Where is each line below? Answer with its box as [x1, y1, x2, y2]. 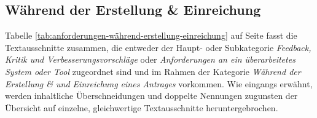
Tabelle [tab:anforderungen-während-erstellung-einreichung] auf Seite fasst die [5, 29, 297, 42]
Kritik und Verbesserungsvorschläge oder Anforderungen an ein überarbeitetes [5, 53, 295, 66]
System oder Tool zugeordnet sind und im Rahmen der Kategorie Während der [5, 65, 301, 77]
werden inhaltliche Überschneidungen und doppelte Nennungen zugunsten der [5, 89, 298, 102]
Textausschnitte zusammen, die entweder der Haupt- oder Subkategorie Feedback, [5, 41, 311, 53]
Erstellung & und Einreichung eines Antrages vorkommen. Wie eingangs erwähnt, [5, 77, 313, 90]
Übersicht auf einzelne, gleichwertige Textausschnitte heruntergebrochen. [5, 101, 278, 114]
